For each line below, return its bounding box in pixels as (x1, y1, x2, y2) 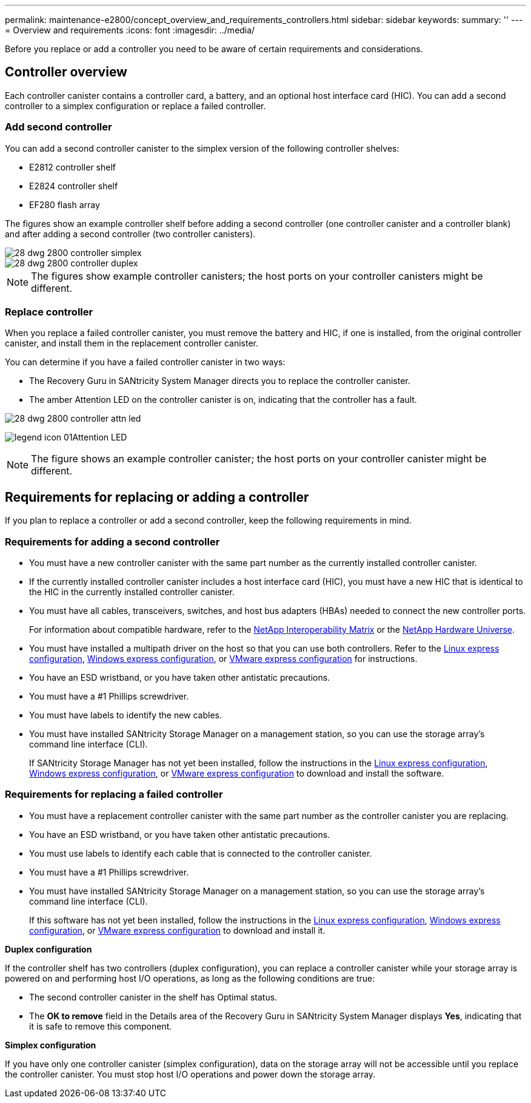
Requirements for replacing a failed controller (5, 788, 223, 801)
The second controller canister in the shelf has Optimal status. (29, 991, 278, 1002)
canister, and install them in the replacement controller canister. (5, 338, 259, 349)
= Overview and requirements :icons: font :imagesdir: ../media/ (5, 25, 255, 35)
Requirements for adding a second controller (5, 535, 220, 548)
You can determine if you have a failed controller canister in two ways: (5, 357, 286, 368)
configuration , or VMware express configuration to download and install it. (29, 925, 326, 936)
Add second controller (5, 121, 112, 133)
